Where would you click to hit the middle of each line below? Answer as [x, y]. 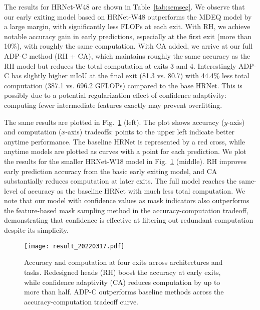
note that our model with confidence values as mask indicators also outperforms [127, 200]
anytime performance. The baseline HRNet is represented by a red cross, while [125, 141]
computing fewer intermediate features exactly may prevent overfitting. [113, 105]
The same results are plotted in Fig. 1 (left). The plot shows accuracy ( [114, 122]
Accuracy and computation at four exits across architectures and [123, 262]
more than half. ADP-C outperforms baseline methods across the [124, 292]
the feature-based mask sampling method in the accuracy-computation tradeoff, [126, 210]
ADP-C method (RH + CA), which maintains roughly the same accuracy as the [127, 55]
